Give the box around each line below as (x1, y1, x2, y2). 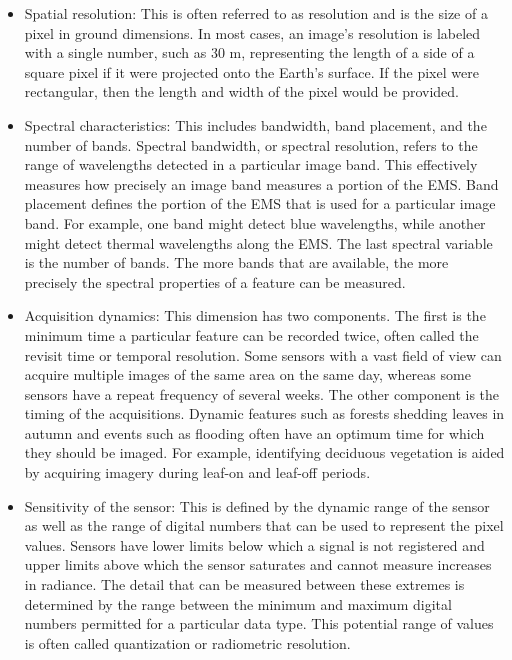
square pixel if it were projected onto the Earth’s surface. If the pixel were (24, 61, 479, 82)
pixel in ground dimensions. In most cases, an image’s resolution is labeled (24, 22, 481, 43)
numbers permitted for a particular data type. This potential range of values (24, 613, 494, 634)
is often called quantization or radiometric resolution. (24, 632, 351, 653)
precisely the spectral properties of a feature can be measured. (24, 271, 406, 292)
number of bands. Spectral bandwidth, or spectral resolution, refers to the (24, 134, 478, 155)
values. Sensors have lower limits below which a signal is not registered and (24, 534, 485, 555)
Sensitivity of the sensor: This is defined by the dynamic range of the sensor (24, 495, 490, 516)
